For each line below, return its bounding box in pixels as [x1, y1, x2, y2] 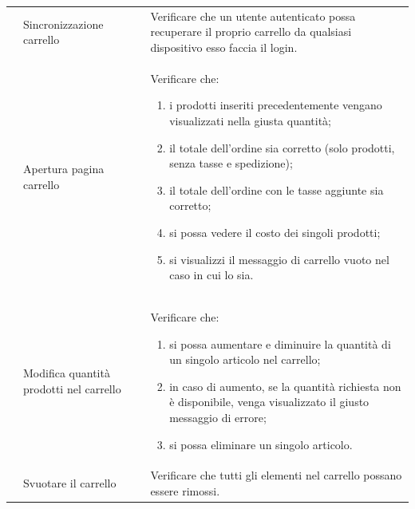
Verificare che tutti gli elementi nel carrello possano [150, 467, 402, 483]
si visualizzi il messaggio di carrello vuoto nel [169, 251, 389, 267]
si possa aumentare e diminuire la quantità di [169, 335, 391, 352]
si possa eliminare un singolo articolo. [169, 436, 353, 452]
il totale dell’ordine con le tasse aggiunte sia [169, 181, 384, 198]
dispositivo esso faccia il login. [150, 38, 298, 55]
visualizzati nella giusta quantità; [169, 112, 331, 128]
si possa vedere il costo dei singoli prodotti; [169, 223, 381, 240]
